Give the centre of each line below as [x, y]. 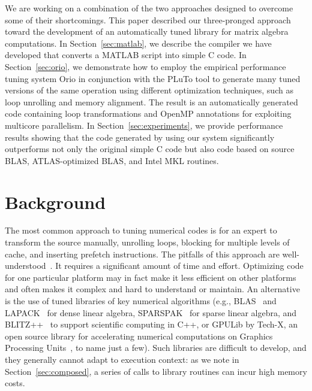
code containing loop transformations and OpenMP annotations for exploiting [148, 113]
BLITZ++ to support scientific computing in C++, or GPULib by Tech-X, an [151, 324]
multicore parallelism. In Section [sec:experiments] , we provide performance [144, 125]
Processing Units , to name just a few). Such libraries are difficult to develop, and [156, 348]
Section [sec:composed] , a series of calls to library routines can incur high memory [156, 371]
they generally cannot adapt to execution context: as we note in [122, 359]
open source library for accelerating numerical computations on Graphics [139, 336]
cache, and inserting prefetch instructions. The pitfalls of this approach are [142, 254]
